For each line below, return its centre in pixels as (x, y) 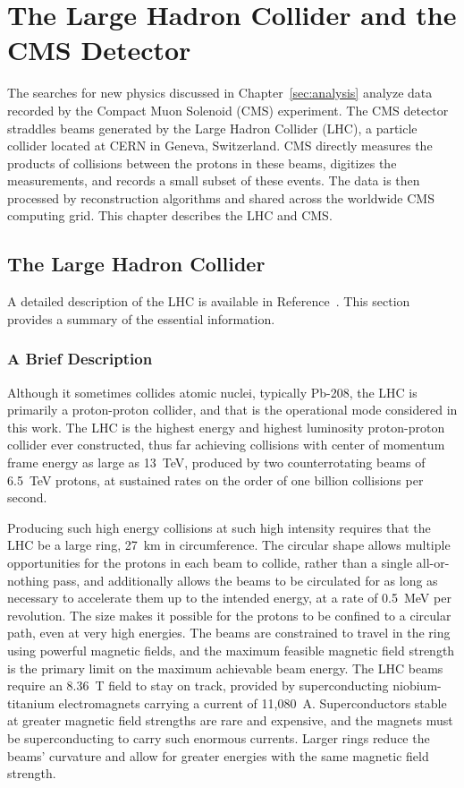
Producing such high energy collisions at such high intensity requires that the (219, 527)
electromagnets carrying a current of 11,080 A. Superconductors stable (253, 702)
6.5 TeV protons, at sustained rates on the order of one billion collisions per (215, 480)
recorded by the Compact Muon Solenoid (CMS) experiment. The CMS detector (228, 110)
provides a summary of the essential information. (141, 318)
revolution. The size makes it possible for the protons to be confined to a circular (229, 615)
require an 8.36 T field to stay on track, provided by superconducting (198, 685)
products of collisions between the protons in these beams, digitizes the (202, 163)
